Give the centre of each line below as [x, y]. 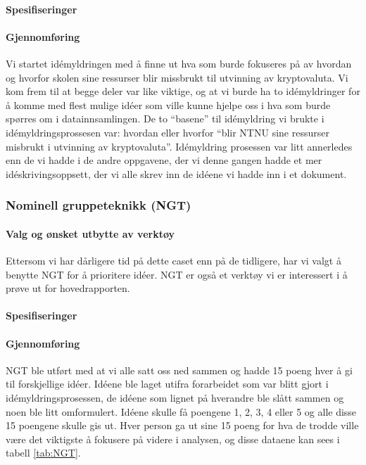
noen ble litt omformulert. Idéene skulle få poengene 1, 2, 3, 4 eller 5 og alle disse [181, 411]
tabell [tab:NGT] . [43, 453]
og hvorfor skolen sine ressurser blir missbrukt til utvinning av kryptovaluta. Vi [177, 77]
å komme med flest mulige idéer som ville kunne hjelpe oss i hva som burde [168, 104]
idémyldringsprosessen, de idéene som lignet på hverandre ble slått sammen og [175, 397]
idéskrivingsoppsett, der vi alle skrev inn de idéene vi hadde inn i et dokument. [176, 173]
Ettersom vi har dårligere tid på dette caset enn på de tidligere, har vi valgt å [173, 260]
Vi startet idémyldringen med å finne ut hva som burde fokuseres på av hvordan [179, 63]
